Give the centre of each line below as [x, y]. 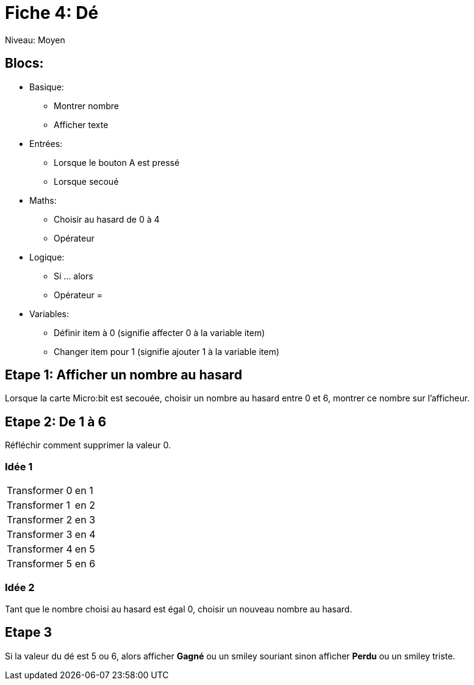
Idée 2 [20, 588]
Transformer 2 [40, 520]
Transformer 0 [40, 491]
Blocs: [24, 63]
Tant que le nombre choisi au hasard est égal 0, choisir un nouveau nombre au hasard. [179, 609]
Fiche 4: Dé [52, 13]
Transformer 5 [40, 564]
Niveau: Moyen [35, 40]
